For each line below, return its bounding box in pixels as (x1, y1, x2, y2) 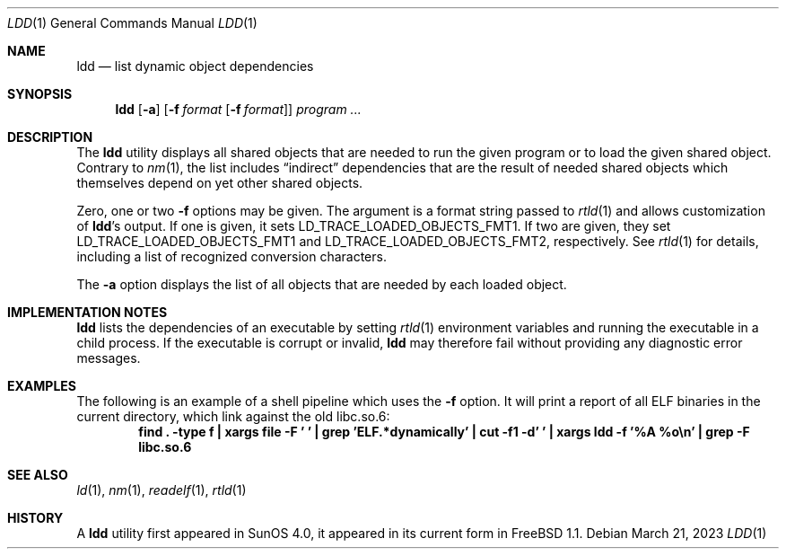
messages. (76, 350, 141, 366)
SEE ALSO (7, 467, 68, 482)
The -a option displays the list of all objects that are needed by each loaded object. (76, 277, 567, 292)
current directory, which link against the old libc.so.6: (76, 409, 390, 424)
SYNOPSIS (7, 86, 73, 101)
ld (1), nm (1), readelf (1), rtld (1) (76, 482, 247, 498)
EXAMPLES (7, 378, 76, 393)
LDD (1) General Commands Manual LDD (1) (7, 15, 258, 31)
